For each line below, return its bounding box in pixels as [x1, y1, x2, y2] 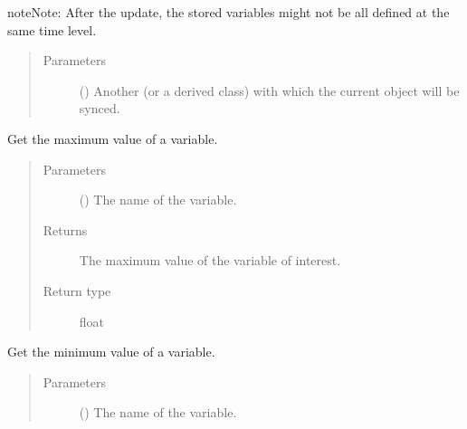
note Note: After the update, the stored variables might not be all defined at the [7, 3, 450, 21]
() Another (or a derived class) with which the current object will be [79, 81, 460, 100]
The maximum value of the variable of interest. [79, 251, 341, 270]
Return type [43, 281, 111, 300]
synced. [79, 99, 120, 118]
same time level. [7, 20, 97, 39]
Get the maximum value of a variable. [7, 129, 218, 148]
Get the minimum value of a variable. [7, 342, 215, 361]
